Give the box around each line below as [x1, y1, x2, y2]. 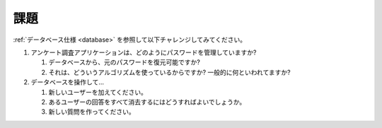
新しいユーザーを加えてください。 [48, 88, 148, 96]
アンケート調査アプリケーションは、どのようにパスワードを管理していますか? [30, 48, 257, 57]
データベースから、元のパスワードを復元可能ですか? [48, 58, 201, 66]
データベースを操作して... [30, 78, 104, 86]
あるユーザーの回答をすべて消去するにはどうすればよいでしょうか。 [48, 98, 246, 106]
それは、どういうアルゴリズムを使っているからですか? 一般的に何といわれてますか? [48, 68, 291, 76]
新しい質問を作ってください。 [48, 107, 135, 116]
